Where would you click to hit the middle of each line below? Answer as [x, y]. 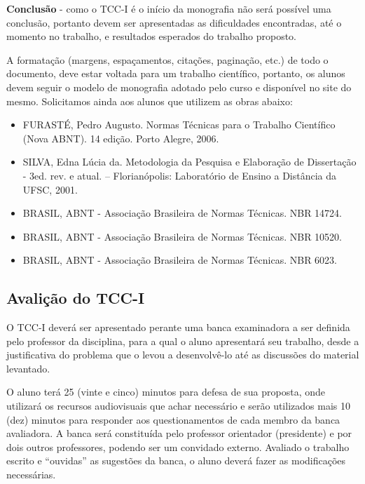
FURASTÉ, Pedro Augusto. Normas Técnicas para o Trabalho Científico [179, 125]
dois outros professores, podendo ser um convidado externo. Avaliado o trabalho [178, 446]
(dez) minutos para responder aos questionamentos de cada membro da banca [173, 419]
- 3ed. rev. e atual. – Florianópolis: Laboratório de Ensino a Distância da [180, 175]
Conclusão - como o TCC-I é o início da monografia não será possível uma [169, 8]
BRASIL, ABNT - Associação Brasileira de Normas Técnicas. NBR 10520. [182, 236]
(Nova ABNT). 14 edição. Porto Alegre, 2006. [121, 138]
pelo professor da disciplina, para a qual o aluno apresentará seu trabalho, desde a [183, 341]
